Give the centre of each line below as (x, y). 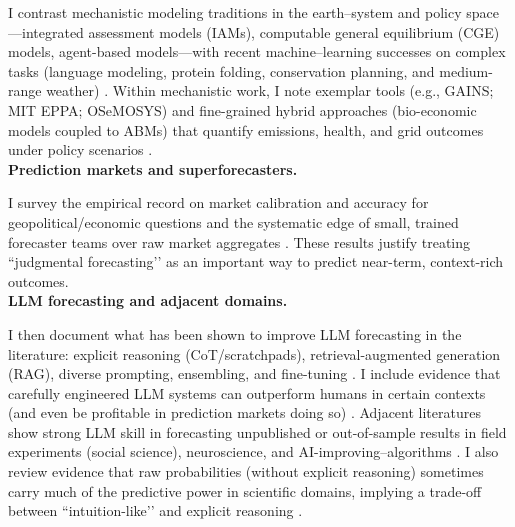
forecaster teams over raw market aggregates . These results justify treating (239, 241)
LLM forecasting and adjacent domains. (148, 300)
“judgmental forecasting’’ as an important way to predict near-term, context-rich (256, 261)
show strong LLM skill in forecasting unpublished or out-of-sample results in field (257, 431)
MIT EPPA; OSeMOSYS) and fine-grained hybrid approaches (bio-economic (242, 109)
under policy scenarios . (80, 149)
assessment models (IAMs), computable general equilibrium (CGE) (294, 31)
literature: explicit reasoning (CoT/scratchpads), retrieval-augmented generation (254, 353)
